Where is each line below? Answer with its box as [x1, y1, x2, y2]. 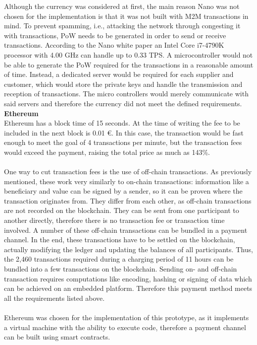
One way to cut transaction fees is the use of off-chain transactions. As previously [4, 166, 252, 177]
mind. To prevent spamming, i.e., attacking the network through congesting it [4, 20, 241, 31]
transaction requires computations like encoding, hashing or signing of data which [4, 273, 252, 283]
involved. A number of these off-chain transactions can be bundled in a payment [4, 224, 248, 235]
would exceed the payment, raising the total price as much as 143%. [4, 146, 210, 157]
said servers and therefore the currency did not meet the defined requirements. [4, 98, 242, 108]
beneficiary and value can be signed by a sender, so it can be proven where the [4, 186, 243, 196]
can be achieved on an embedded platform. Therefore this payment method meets [4, 283, 253, 293]
